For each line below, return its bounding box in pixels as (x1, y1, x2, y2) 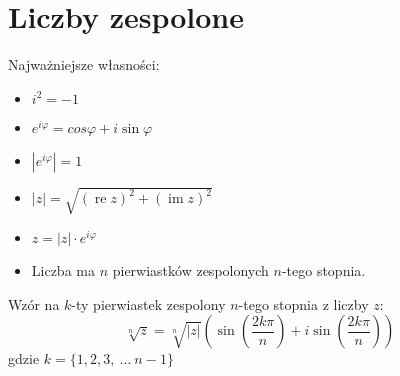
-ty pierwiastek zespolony (71, 293, 226, 314)
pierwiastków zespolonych (112, 260, 269, 281)
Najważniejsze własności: (8, 54, 160, 75)
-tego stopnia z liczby (238, 293, 369, 314)
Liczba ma (31, 260, 95, 281)
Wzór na (8, 293, 60, 314)
